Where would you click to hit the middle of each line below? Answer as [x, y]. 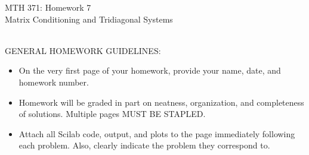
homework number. [54, 82]
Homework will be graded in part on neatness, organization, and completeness [161, 102]
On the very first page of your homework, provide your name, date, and [150, 70]
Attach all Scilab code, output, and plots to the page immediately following [157, 133]
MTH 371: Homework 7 [48, 7]
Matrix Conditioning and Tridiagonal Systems [89, 19]
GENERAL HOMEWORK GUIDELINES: [83, 50]
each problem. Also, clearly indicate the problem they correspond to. [144, 145]
